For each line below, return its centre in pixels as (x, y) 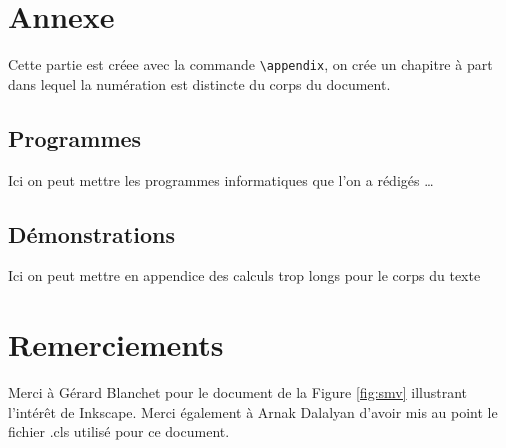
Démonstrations (91, 233)
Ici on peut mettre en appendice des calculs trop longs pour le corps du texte (244, 275)
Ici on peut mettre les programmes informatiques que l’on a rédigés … (221, 179)
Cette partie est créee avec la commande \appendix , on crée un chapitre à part (250, 64)
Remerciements (116, 344)
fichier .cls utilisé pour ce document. (119, 431)
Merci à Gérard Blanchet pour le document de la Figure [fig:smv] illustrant (238, 392)
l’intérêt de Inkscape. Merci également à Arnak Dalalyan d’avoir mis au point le (253, 411)
